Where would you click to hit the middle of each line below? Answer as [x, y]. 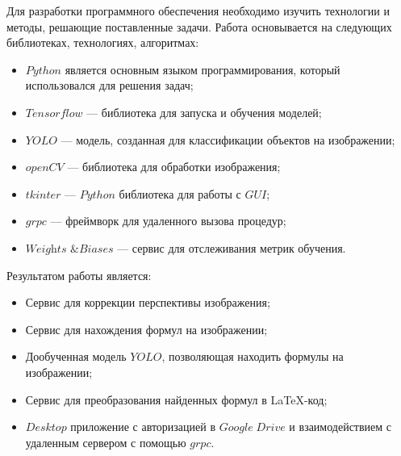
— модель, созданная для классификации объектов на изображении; [228, 139]
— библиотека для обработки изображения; [174, 167]
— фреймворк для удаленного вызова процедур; [168, 221]
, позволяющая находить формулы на [253, 356]
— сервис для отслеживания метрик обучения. [232, 247]
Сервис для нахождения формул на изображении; [146, 329]
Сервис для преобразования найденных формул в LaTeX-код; [176, 399]
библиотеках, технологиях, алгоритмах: [103, 42]
